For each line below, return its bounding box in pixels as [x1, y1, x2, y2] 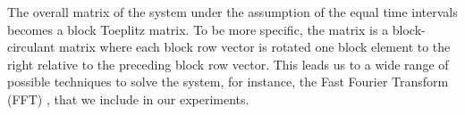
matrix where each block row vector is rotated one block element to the [58, 37, 451, 56]
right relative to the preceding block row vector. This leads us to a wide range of [7, 54, 449, 73]
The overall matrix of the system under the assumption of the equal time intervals [7, 3, 458, 21]
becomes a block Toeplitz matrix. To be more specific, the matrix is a [7, 20, 389, 38]
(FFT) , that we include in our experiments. [7, 89, 249, 108]
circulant [7, 37, 55, 56]
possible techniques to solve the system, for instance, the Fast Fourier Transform [7, 72, 449, 91]
